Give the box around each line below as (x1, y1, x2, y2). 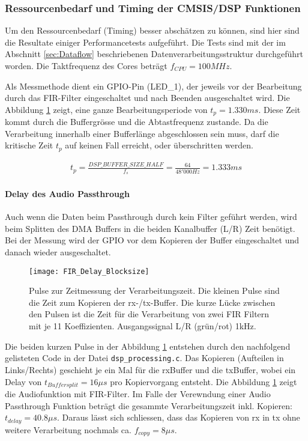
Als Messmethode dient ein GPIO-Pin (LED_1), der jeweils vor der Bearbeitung (5, 79, 302, 92)
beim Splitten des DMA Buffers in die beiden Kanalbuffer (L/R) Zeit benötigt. (5, 222, 295, 234)
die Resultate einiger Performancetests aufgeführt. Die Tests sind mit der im (5, 35, 286, 48)
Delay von (5, 375, 42, 388)
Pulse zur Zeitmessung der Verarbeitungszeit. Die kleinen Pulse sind (29, 284, 280, 297)
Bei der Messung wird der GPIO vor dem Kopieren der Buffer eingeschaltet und (5, 234, 299, 246)
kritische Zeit (5, 139, 53, 151)
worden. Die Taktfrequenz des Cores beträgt (5, 59, 168, 71)
